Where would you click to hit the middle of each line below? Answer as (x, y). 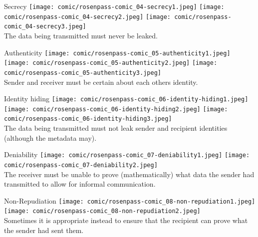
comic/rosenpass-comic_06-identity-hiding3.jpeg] (88, 119)
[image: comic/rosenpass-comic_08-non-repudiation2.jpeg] (102, 211)
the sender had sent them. (44, 230)
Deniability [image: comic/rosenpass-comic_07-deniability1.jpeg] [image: (127, 154)
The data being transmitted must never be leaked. (81, 35)
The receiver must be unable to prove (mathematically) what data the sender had (129, 174)
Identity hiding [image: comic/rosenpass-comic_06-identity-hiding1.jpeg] (126, 99)
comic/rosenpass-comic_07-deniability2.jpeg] (81, 165)
